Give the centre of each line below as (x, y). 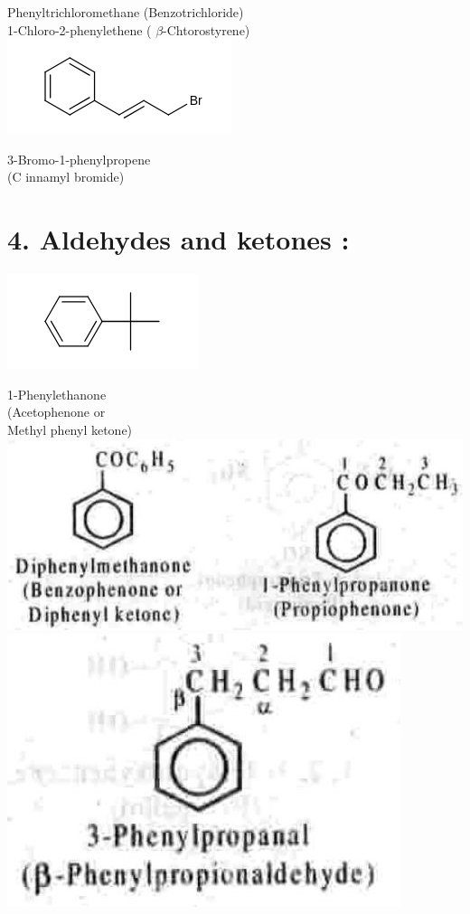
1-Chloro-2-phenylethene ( (80, 29)
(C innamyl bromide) (66, 177)
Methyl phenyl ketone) (70, 429)
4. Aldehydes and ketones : (179, 239)
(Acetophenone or (56, 412)
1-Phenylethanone (57, 394)
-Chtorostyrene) (207, 29)
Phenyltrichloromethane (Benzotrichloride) (126, 12)
